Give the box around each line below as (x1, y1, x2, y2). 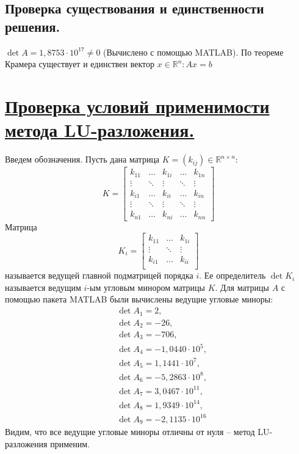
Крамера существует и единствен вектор (5, 57, 154, 70)
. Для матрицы (215, 280, 270, 293)
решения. (5, 16, 60, 35)
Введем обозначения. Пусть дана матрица (5, 153, 160, 166)
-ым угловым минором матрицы (87, 280, 205, 293)
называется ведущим (5, 280, 81, 293)
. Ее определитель (199, 269, 266, 282)
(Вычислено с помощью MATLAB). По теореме (103, 45, 284, 58)
